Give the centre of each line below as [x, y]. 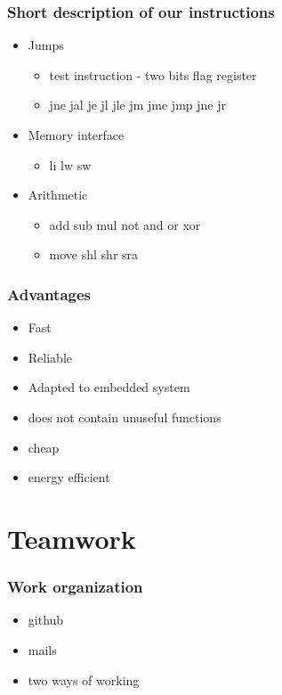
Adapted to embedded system [109, 387]
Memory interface [76, 135]
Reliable [50, 357]
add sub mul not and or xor [125, 224]
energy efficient [69, 477]
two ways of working [84, 679]
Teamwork [72, 538]
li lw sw [70, 164]
